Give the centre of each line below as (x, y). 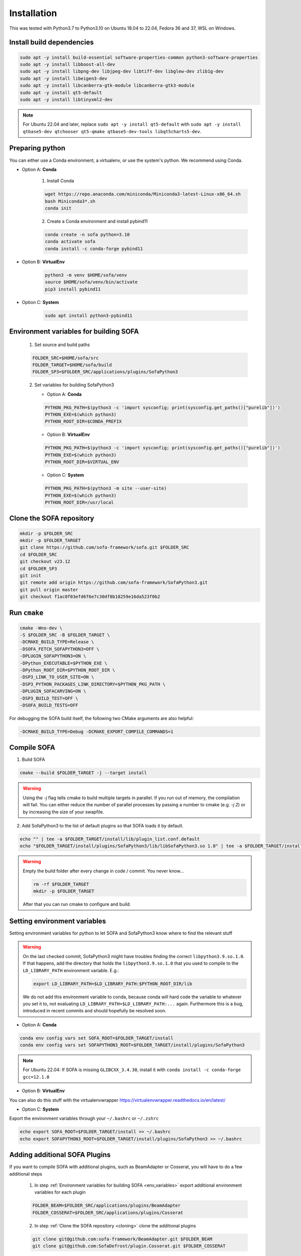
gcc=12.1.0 (36, 1077)
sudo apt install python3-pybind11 (89, 316)
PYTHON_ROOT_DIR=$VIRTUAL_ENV (82, 462)
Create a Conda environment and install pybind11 (97, 222)
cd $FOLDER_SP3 (38, 568)
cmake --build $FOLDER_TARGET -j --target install (84, 773)
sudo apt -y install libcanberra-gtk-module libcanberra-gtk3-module (107, 86)
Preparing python (37, 148)
